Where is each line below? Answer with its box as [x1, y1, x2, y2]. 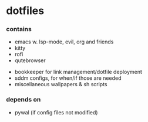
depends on [6, 96, 41, 104]
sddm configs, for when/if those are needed [14, 74, 122, 82]
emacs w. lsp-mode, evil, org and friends [14, 38, 114, 45]
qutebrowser [14, 57, 46, 64]
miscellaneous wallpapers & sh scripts [14, 81, 107, 88]
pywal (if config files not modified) [14, 109, 98, 116]
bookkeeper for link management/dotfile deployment [14, 69, 143, 76]
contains [6, 25, 32, 33]
